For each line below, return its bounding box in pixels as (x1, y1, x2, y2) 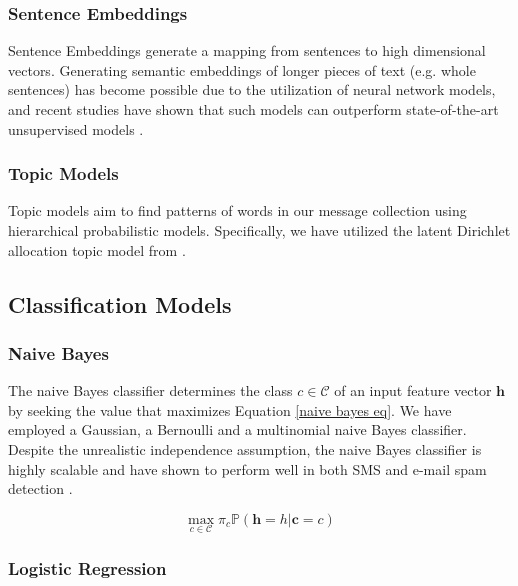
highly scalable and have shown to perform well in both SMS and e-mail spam (8, 458, 487, 479)
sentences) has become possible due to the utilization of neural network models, (8, 79, 496, 100)
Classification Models (8, 288, 232, 319)
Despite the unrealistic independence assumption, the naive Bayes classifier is (8, 438, 482, 459)
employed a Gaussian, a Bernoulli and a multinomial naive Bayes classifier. (8, 419, 467, 440)
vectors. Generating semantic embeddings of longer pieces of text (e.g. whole (8, 59, 476, 80)
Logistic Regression (8, 555, 167, 580)
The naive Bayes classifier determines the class (8, 380, 293, 401)
